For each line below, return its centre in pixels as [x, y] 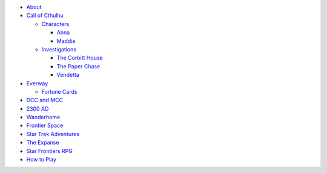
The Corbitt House [80, 58]
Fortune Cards [59, 91]
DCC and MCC [45, 100]
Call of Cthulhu [45, 16]
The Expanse [43, 143]
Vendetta [68, 75]
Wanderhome [43, 117]
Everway [37, 83]
